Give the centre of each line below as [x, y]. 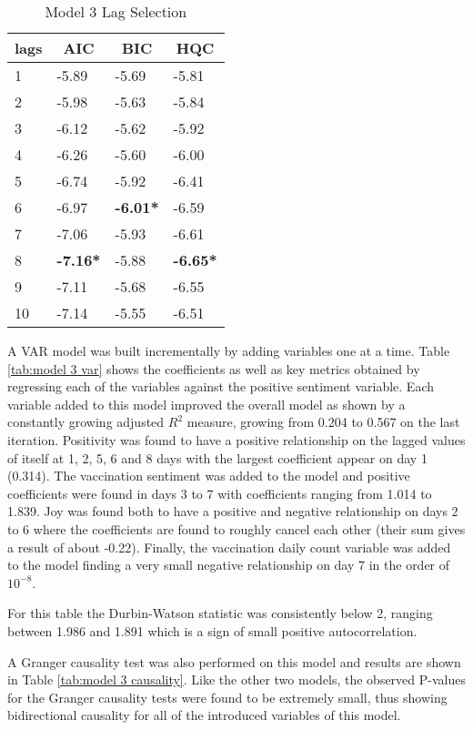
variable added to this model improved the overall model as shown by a [206, 404]
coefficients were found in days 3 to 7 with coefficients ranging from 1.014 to [220, 493]
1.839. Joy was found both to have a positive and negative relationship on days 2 [233, 511]
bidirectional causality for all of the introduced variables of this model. [204, 715]
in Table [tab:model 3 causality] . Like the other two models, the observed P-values [236, 679]
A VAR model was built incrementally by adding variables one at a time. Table [229, 350]
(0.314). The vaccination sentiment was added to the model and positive [209, 476]
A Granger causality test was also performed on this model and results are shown [234, 661]
